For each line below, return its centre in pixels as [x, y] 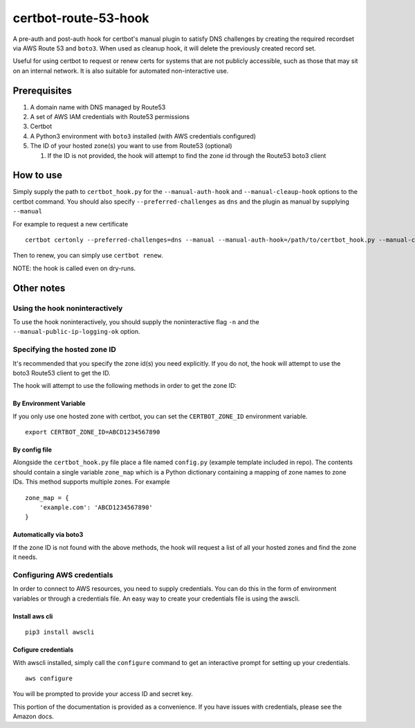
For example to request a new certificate [71, 224]
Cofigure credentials [43, 650]
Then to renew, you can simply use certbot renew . [88, 256]
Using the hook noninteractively [68, 308]
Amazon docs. [34, 716]
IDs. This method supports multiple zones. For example [91, 482]
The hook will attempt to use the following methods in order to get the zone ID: [125, 386]
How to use [37, 176]
